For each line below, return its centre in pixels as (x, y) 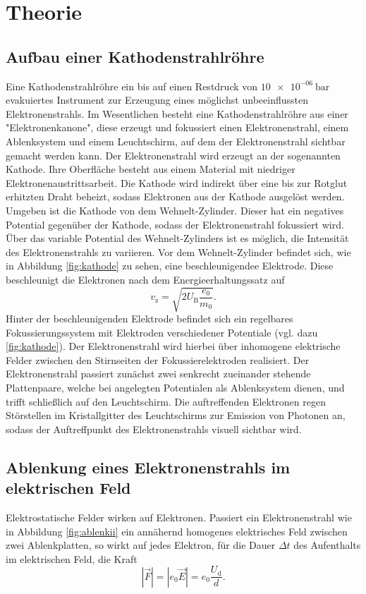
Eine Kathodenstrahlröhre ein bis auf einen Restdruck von (132, 86)
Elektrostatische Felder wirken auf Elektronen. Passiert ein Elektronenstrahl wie (179, 517)
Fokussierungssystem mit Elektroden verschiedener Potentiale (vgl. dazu (162, 332)
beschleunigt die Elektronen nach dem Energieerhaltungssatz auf (145, 279)
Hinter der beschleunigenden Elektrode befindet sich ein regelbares (150, 319)
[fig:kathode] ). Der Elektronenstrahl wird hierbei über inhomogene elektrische (173, 346)
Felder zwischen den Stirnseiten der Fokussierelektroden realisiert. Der (158, 359)
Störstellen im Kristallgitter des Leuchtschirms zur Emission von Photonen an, (176, 415)
